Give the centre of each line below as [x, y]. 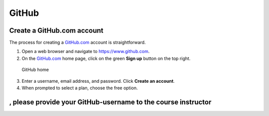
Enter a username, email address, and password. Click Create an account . [98, 81]
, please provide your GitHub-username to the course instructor [110, 102]
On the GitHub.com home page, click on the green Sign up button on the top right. [106, 58]
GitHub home [35, 70]
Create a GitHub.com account [56, 30]
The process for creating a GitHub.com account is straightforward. [77, 43]
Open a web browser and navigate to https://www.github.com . [86, 52]
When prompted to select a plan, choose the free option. [80, 88]
